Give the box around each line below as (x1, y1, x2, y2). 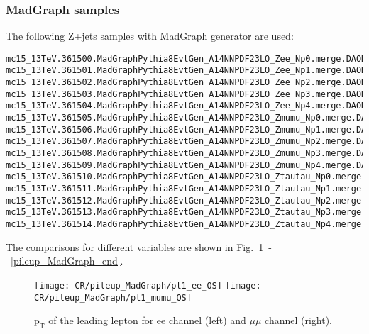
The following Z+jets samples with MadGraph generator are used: (6, 28, 294, 43)
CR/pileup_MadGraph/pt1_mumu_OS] (34, 292, 192, 303)
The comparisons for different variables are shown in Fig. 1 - (6, 239, 272, 254)
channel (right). (265, 313, 333, 328)
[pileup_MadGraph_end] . (11, 253, 123, 268)
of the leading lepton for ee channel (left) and (48, 313, 246, 328)
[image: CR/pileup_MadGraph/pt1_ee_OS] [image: (34, 280, 261, 291)
